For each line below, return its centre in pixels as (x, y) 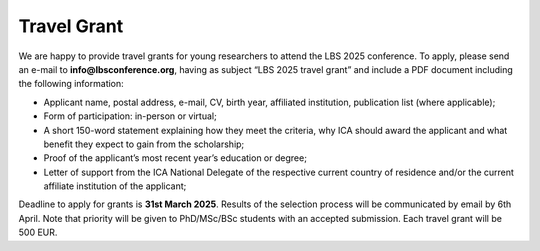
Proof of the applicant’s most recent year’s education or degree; (175, 158)
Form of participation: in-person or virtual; (130, 116)
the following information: (71, 84)
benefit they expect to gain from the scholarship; (144, 144)
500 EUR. (38, 232)
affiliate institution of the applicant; (115, 186)
